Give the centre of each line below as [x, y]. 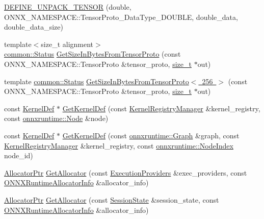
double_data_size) [34, 27]
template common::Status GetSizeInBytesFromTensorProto [97, 81]
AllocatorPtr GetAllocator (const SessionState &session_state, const [112, 199]
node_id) [19, 155]
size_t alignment [67, 44]
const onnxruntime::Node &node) [56, 118]
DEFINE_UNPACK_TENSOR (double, [68, 7]
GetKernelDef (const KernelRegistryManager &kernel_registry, [161, 108]
